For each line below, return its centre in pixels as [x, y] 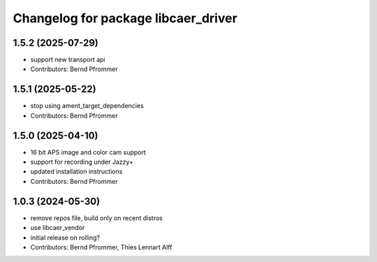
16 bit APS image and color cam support [88, 152]
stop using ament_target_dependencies [87, 106]
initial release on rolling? [65, 238]
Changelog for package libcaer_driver [125, 18]
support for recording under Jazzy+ [82, 162]
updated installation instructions [76, 171]
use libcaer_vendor [58, 228]
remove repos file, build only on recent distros [97, 218]
